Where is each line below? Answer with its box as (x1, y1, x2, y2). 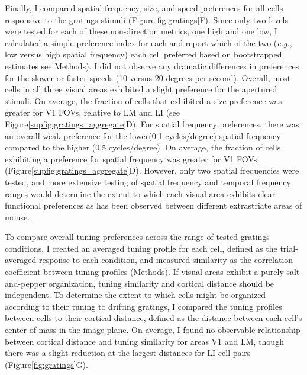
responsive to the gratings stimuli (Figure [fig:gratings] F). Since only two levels (5, 13, 288, 25)
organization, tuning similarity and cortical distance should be (48, 277, 274, 289)
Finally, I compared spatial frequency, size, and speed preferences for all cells (5, 2, 283, 14)
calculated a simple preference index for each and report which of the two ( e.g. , (5, 36, 292, 49)
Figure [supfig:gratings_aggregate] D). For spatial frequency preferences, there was (5, 117, 299, 130)
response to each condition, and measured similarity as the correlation (38, 254, 293, 266)
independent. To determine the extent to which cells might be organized (5, 289, 266, 301)
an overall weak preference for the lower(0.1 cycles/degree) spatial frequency (5, 129, 281, 142)
